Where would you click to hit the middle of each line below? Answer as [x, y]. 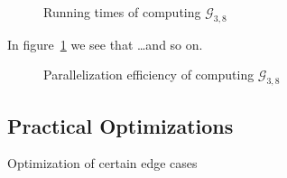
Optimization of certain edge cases [102, 163]
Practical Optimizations [120, 125]
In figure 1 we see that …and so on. [105, 44]
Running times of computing [122, 12]
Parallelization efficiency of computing [149, 75]
